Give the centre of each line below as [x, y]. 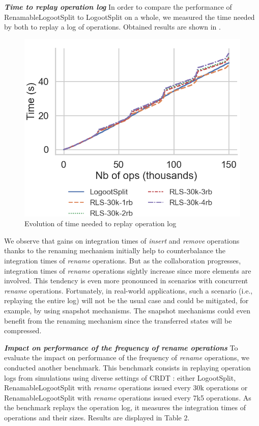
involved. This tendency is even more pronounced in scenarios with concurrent [126, 281]
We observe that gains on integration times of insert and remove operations [122, 240]
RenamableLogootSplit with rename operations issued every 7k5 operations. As [128, 397]
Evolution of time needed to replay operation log [100, 223]
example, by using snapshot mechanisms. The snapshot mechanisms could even [127, 310]
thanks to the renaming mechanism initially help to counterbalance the [115, 250]
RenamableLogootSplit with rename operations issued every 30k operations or [126, 388]
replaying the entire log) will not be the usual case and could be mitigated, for [126, 300]
